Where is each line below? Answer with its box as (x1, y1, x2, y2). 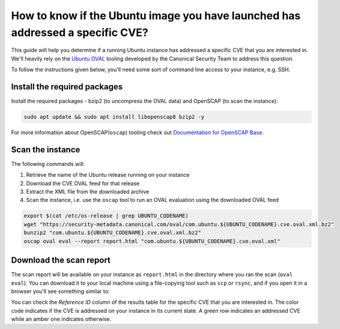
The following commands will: (11, 160, 85, 167)
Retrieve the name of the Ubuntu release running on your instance (26, 171, 190, 179)
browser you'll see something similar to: (11, 288, 110, 295)
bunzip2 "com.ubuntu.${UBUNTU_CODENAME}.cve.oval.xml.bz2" (23, 230, 201, 236)
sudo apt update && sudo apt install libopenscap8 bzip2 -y (23, 114, 205, 120)
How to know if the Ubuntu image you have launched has (11, 9, 301, 22)
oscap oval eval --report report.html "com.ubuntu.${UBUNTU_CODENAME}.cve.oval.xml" (23, 237, 281, 245)
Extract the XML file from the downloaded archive (26, 188, 150, 195)
